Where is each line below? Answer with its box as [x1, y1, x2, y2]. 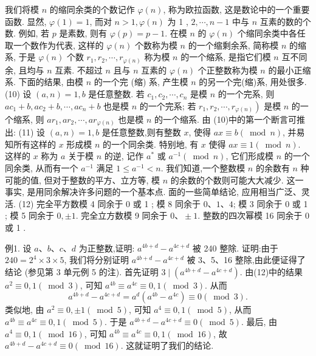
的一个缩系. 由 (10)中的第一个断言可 [154, 112, 297, 125]
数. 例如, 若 [5, 27, 50, 39]
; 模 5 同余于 [5, 209, 54, 222]
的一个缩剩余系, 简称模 [188, 38, 279, 51]
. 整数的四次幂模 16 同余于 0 [197, 209, 309, 222]
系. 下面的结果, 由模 [5, 75, 84, 88]
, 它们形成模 [225, 149, 274, 162]
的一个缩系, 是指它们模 [180, 50, 271, 63]
